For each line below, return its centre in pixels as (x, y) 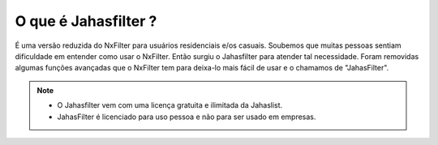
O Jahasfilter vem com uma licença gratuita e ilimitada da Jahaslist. (170, 105)
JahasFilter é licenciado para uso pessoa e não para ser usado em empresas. (187, 117)
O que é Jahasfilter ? (86, 21)
